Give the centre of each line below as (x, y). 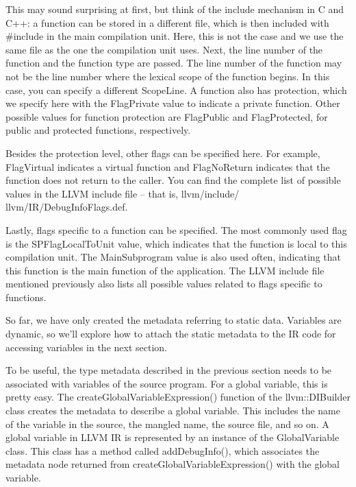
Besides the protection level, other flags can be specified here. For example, (163, 153)
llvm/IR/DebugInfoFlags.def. (67, 207)
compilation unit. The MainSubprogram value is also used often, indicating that (173, 257)
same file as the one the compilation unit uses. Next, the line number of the (164, 49)
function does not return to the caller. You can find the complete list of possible (173, 180)
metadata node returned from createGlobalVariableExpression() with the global (173, 464)
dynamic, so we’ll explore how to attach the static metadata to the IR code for (171, 334)
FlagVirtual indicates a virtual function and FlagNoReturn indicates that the (168, 166)
